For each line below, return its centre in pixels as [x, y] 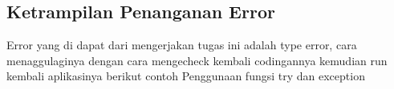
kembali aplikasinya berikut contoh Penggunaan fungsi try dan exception [186, 76]
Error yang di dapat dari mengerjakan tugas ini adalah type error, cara [182, 45]
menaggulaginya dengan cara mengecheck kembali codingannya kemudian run [197, 60]
